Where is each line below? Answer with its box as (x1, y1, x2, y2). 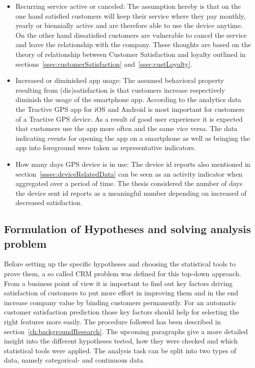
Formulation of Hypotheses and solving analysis (4, 221, 251, 237)
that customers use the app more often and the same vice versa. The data (15, 123, 238, 133)
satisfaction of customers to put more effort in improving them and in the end (4, 288, 238, 298)
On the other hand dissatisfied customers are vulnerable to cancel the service (15, 29, 247, 40)
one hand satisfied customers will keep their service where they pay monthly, (15, 10, 246, 21)
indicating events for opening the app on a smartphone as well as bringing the (15, 132, 250, 143)
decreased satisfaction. (15, 197, 82, 208)
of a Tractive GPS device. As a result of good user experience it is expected (15, 113, 243, 124)
